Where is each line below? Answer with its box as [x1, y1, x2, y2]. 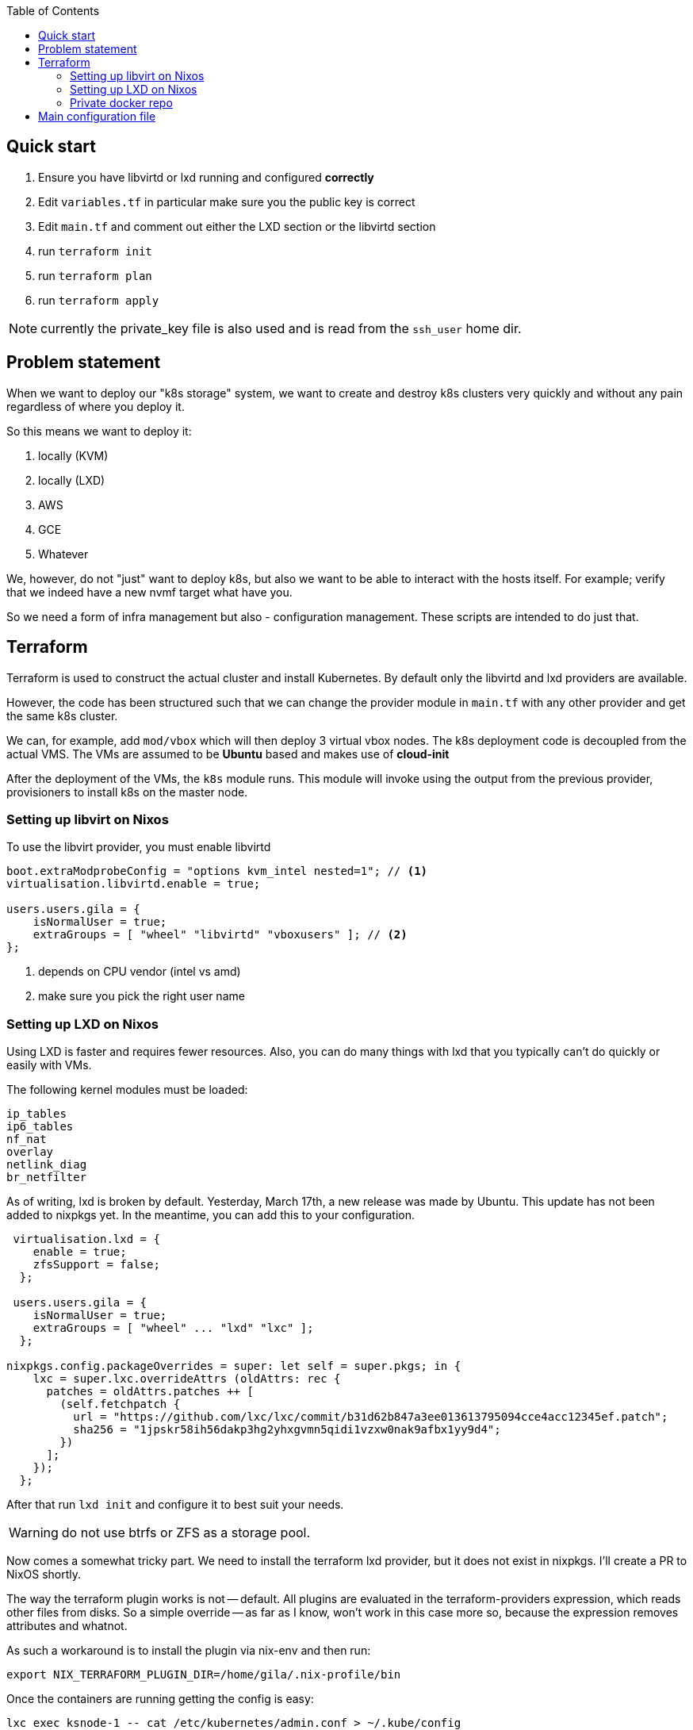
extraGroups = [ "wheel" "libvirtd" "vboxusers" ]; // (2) [33, 928, 408, 942]
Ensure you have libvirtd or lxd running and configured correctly [38, 170, 374, 184]
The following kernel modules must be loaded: [6, 1083, 248, 1097]
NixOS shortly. [6, 1567, 82, 1582]
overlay [6, 1145, 54, 1159]
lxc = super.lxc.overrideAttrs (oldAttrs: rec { [33, 1372, 341, 1386]
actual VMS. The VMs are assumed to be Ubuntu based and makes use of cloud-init [6, 746, 450, 761]
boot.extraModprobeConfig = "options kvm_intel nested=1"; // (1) [6, 865, 428, 878]
